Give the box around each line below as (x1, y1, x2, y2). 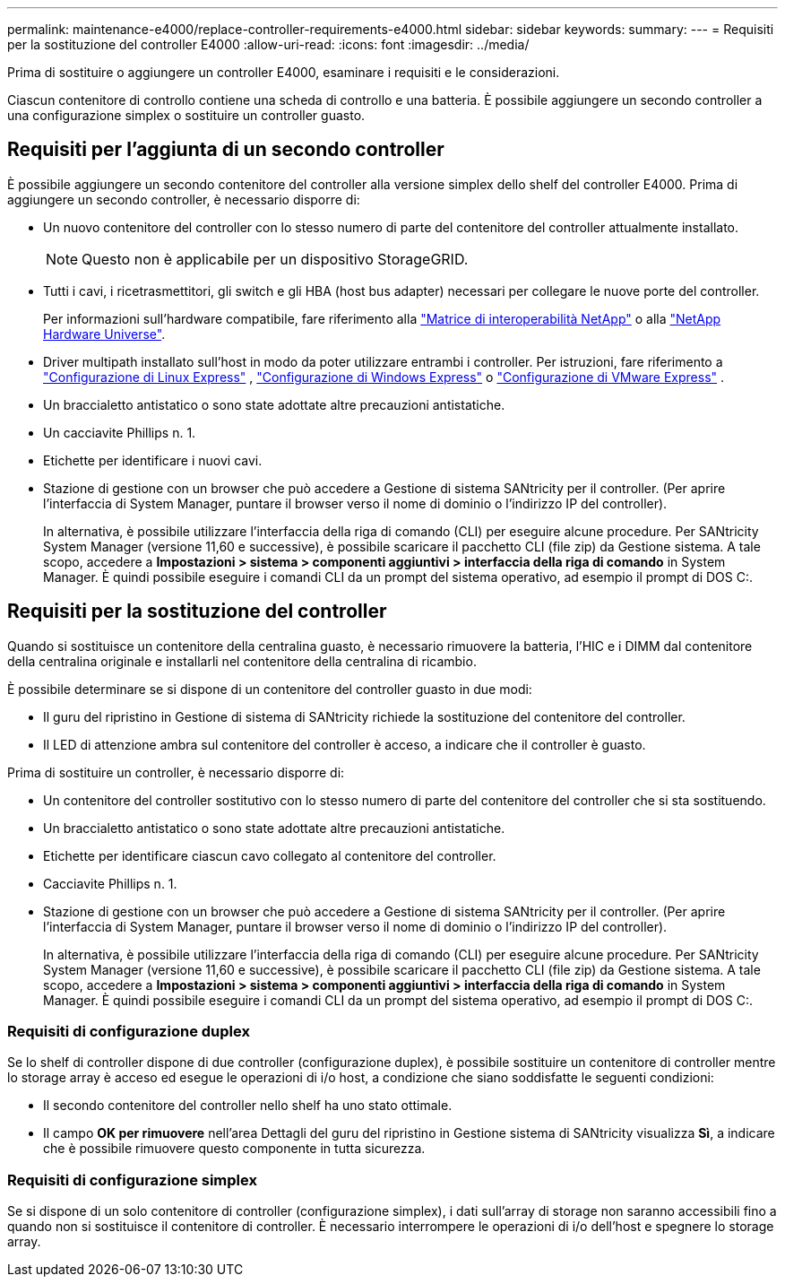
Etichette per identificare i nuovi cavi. (43, 452, 263, 468)
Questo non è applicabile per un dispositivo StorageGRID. (82, 249, 469, 268)
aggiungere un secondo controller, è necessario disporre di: (7, 191, 360, 207)
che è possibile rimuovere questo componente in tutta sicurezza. (43, 1141, 426, 1157)
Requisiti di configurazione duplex (7, 1022, 250, 1041)
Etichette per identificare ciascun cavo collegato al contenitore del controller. (43, 847, 496, 863)
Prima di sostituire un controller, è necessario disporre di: (7, 764, 345, 780)
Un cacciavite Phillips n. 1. (43, 424, 196, 440)
